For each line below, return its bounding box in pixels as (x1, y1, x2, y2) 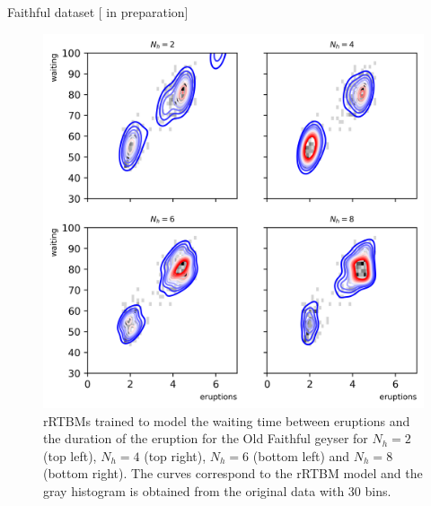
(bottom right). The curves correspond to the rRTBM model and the (43, 464, 423, 483)
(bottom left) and (252, 446, 350, 465)
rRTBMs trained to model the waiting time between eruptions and (43, 411, 410, 430)
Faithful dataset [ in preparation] (7, 3, 189, 21)
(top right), (144, 446, 207, 465)
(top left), (43, 446, 97, 465)
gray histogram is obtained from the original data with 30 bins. (43, 481, 391, 500)
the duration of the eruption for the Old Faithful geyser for (43, 429, 368, 448)
